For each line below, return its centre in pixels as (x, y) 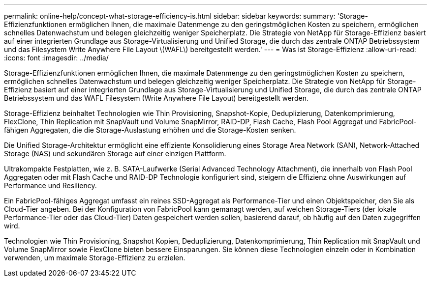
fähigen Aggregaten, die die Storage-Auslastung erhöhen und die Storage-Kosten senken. (150, 130)
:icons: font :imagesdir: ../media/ (56, 58)
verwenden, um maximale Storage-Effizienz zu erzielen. (95, 258)
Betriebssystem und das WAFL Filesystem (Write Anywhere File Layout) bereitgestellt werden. (156, 98)
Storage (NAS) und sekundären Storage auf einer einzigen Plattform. (115, 154)
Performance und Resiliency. (50, 185)
